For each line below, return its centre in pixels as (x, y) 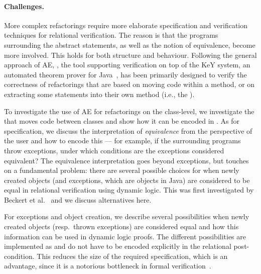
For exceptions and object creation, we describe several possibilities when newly (127, 216)
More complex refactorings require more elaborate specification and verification (126, 25)
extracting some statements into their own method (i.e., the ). (99, 94)
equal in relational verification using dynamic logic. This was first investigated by (129, 190)
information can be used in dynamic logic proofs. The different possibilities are (125, 236)
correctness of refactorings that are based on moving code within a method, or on (129, 84)
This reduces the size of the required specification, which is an (132, 256)
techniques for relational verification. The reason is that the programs (111, 35)
